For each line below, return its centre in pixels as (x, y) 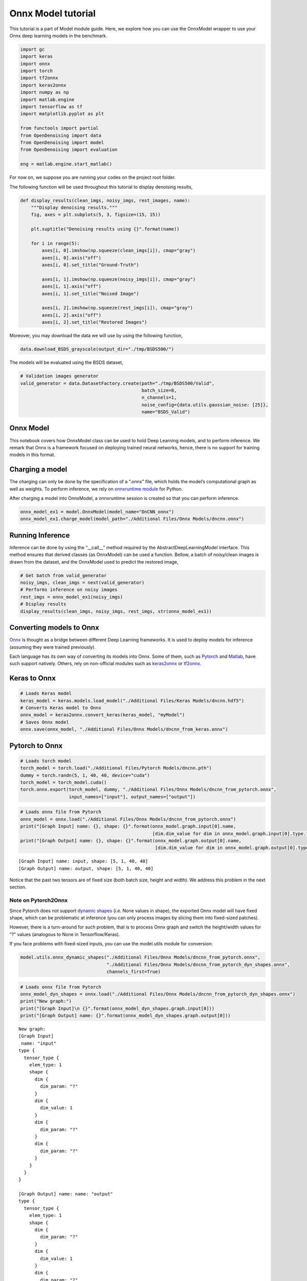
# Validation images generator (60, 376)
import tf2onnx (39, 78)
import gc (32, 49)
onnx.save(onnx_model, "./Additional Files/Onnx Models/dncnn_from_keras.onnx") (124, 729)
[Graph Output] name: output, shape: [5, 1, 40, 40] (86, 868)
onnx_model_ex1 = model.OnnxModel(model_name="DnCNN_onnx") (97, 512)
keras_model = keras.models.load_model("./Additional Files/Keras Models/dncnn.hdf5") (132, 700)
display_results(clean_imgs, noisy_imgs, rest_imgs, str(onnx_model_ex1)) (116, 611)
